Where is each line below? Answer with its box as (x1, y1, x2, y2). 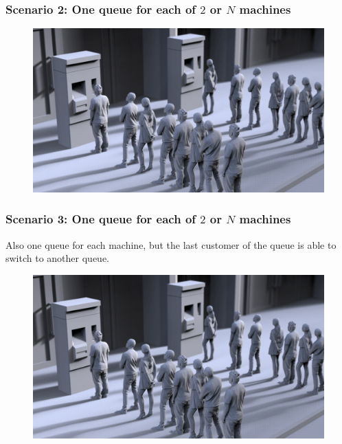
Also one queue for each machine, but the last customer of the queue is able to (5, 237, 337, 252)
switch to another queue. (5, 251, 110, 265)
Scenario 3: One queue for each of (5, 210, 196, 227)
